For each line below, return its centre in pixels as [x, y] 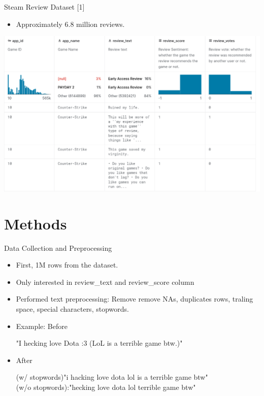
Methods [36, 223]
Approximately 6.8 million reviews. [70, 24]
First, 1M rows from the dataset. [67, 265]
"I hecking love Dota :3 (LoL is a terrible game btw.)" [99, 343]
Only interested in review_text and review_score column [105, 282]
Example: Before [42, 326]
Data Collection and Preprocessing [58, 247]
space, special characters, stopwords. [72, 308]
